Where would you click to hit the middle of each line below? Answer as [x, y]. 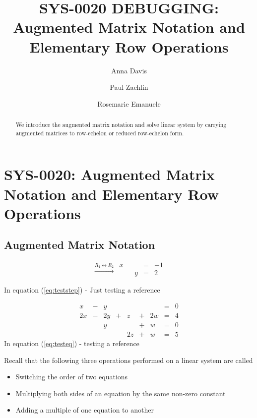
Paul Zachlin [129, 87]
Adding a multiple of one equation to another [85, 410]
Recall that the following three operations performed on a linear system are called [128, 360]
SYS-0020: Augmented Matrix [109, 174]
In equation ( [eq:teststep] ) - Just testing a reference [82, 290]
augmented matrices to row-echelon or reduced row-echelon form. [100, 133]
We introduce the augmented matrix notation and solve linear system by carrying [121, 125]
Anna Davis [129, 70]
